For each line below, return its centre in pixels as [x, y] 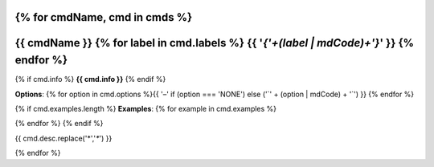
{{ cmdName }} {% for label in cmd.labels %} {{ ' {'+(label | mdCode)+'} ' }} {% [214, 43]
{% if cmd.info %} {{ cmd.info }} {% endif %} [90, 79]
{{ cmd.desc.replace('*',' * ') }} [63, 138]
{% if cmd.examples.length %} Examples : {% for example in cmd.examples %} [146, 108]
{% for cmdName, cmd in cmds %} [104, 17]
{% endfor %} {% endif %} [59, 124]
